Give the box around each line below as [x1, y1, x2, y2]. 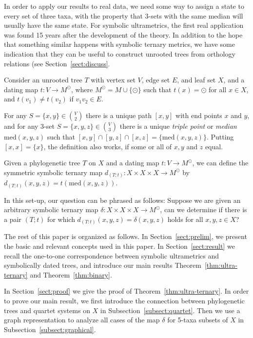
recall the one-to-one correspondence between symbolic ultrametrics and [4, 250, 219, 260]
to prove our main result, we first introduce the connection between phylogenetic [4, 296, 245, 306]
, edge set [141, 75, 170, 85]
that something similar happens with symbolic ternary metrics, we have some [4, 39, 235, 49]
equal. [205, 141, 223, 151]
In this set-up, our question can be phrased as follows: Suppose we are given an [4, 195, 241, 205]
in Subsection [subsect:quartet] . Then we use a [100, 305, 240, 315]
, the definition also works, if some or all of [43, 141, 172, 151]
